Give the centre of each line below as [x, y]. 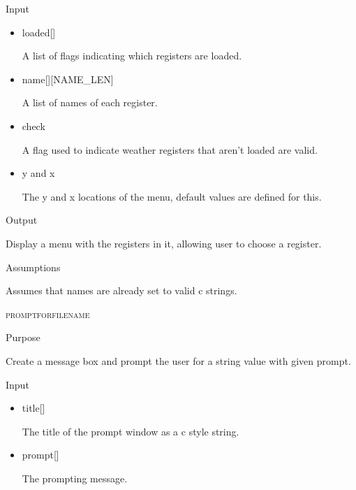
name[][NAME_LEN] [68, 79]
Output [22, 220]
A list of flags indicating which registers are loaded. [132, 56]
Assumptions [33, 267]
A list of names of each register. [90, 102]
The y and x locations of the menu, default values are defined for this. [172, 196]
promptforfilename [48, 314]
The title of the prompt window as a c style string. [131, 431]
